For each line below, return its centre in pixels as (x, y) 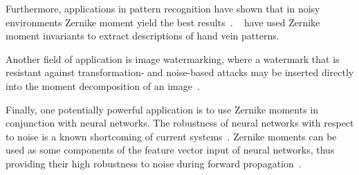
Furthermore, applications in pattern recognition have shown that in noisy (163, 8)
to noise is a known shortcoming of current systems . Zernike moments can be (171, 136)
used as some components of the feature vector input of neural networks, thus (170, 150)
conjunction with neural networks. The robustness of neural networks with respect (180, 123)
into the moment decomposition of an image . (103, 85)
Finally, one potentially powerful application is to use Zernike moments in (162, 109)
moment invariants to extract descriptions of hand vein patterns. (142, 36)
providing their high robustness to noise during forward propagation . (154, 163)
